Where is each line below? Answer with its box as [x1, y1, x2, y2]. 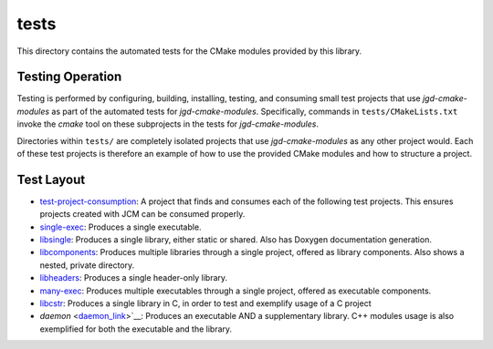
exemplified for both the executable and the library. [39, 323, 233, 334]
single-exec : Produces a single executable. [39, 221, 202, 232]
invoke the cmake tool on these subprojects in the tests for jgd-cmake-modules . [16, 118, 320, 129]
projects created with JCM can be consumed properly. [39, 209, 246, 220]
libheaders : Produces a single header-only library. [39, 272, 228, 283]
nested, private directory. [39, 260, 135, 271]
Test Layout [16, 171, 86, 187]
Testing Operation [16, 69, 122, 85]
